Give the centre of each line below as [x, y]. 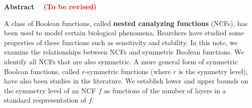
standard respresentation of [45, 100]
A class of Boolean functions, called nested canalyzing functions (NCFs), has [126, 23]
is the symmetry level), [213, 71]
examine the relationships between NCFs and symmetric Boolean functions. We [124, 52]
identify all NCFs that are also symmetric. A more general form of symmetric [121, 61]
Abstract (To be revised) [50, 6]
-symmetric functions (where [128, 71]
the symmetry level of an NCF [50, 90]
